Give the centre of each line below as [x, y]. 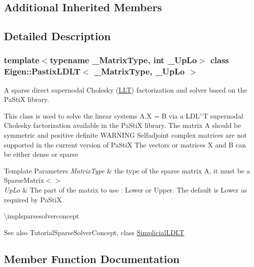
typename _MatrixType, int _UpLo [123, 60]
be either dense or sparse [41, 154]
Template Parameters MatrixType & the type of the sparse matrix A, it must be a [127, 170]
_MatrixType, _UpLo [139, 71]
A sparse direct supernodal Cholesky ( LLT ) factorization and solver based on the [126, 89]
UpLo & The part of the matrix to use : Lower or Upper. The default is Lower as [126, 190]
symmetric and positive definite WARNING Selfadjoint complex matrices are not [126, 135]
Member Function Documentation [92, 258]
